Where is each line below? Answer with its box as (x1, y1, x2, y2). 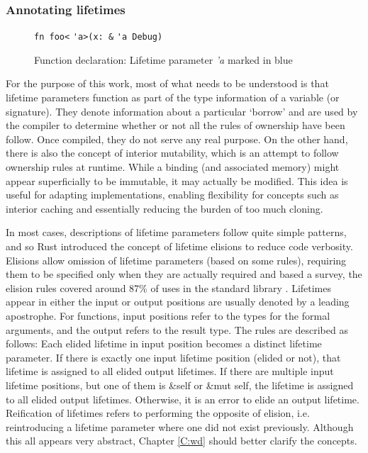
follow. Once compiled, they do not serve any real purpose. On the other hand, (6, 131, 348, 146)
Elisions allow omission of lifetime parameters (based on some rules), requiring (6, 252, 347, 267)
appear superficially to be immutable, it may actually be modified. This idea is (6, 173, 348, 188)
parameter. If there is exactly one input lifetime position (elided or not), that (6, 349, 341, 364)
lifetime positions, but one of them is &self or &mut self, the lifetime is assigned (6, 377, 354, 392)
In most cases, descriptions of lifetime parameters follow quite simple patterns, (6, 225, 347, 240)
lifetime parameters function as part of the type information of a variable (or (6, 90, 340, 105)
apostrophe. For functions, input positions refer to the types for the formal (6, 308, 330, 323)
